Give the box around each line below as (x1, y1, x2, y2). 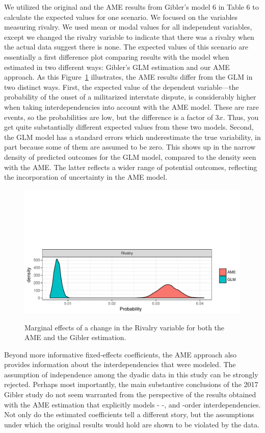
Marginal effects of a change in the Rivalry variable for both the (24, 322, 225, 332)
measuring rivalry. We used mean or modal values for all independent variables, (4, 21, 252, 32)
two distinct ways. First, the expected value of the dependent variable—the (4, 81, 239, 92)
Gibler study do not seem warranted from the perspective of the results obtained (4, 389, 256, 400)
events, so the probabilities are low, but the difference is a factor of (4, 111, 213, 122)
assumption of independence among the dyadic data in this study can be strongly (4, 369, 258, 379)
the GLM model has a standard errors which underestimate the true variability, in (4, 131, 261, 142)
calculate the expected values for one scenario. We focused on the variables (4, 11, 238, 22)
